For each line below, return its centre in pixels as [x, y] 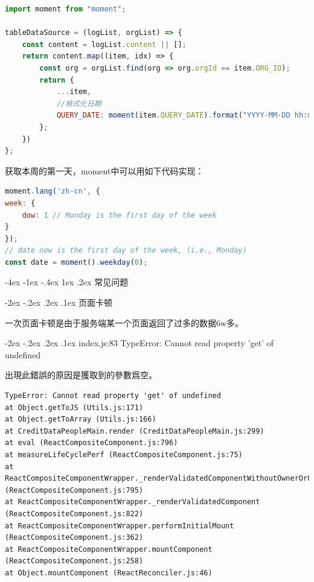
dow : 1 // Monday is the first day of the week [119, 215]
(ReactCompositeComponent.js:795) [74, 490]
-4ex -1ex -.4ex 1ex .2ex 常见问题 [67, 282]
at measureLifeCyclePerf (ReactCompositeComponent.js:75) [124, 455]
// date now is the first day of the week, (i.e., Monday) [126, 251]
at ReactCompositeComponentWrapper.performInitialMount [120, 526]
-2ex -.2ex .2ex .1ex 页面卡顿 [59, 302]
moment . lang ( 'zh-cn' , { [53, 191]
